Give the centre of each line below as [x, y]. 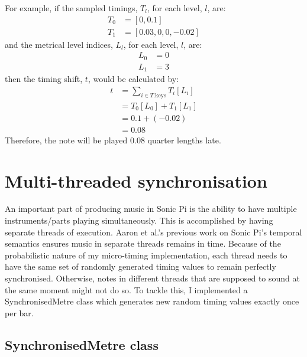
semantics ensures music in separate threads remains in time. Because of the [143, 243]
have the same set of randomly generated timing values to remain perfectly [140, 266]
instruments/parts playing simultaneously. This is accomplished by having [139, 220]
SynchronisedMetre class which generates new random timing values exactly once [152, 301]
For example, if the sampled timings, [71, 8]
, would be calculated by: [133, 79]
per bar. [19, 312]
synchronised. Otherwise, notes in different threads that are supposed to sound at [152, 278]
